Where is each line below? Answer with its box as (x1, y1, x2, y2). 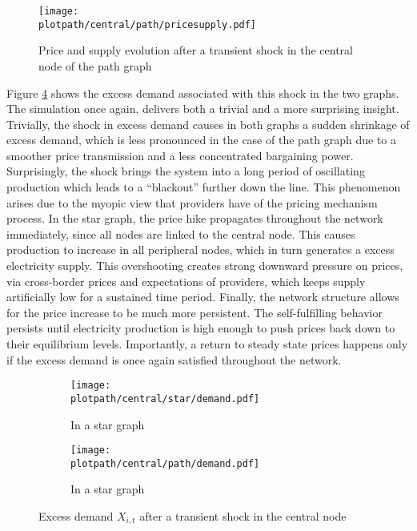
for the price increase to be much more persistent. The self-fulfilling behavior (6, 304, 383, 320)
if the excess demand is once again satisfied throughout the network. (6, 351, 342, 368)
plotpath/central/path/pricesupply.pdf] (38, 18, 257, 30)
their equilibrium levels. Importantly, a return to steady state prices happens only (6, 336, 408, 352)
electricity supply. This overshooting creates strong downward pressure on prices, (6, 257, 403, 274)
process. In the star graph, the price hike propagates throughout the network (6, 210, 383, 227)
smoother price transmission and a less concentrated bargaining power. (6, 147, 354, 163)
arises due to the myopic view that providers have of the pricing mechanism (6, 194, 378, 211)
